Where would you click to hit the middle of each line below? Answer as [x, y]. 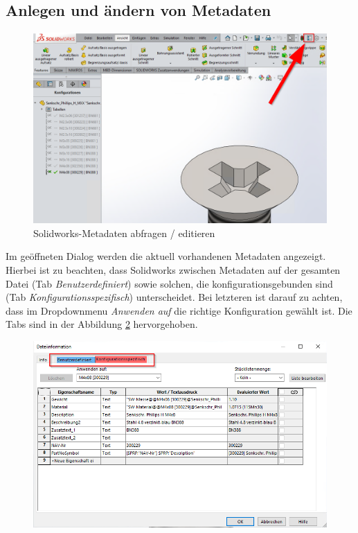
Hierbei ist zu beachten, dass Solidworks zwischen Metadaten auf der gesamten [173, 269]
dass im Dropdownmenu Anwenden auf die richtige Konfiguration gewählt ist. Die [179, 310]
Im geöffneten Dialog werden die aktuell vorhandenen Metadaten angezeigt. [166, 256]
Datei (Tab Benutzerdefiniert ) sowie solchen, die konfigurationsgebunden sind [169, 283]
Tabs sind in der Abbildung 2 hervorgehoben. [102, 324]
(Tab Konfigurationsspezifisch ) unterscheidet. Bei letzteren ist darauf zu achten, [174, 297]
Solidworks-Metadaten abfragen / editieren [124, 233]
